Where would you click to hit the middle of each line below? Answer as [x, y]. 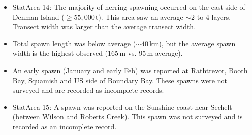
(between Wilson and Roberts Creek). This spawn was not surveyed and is [128, 117]
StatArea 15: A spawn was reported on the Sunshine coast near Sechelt [122, 107]
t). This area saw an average [139, 16]
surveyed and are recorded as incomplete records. [88, 90]
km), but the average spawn [193, 43]
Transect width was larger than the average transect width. [104, 26]
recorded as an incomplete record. [65, 126]
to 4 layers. [214, 16]
